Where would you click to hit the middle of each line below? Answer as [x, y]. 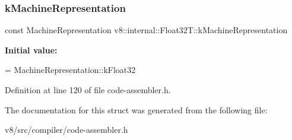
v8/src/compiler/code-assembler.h [66, 130]
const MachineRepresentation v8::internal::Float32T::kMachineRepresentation [146, 30]
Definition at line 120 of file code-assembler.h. [88, 90]
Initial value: [31, 50]
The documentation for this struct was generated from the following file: [136, 109]
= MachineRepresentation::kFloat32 [70, 70]
